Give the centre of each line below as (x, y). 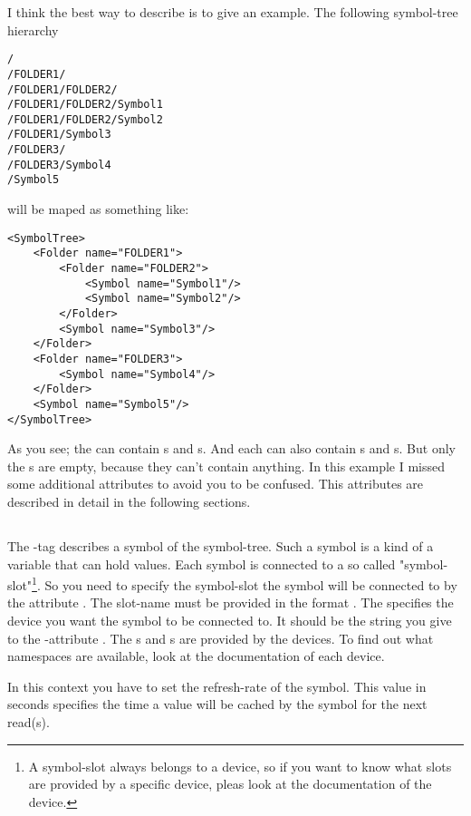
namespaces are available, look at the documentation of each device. (196, 656)
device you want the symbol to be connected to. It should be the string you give (230, 621)
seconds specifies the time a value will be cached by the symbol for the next (217, 704)
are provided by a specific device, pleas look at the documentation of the (230, 784)
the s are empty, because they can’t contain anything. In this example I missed (226, 466)
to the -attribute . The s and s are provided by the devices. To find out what (221, 638)
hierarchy (33, 29)
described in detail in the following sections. (129, 501)
